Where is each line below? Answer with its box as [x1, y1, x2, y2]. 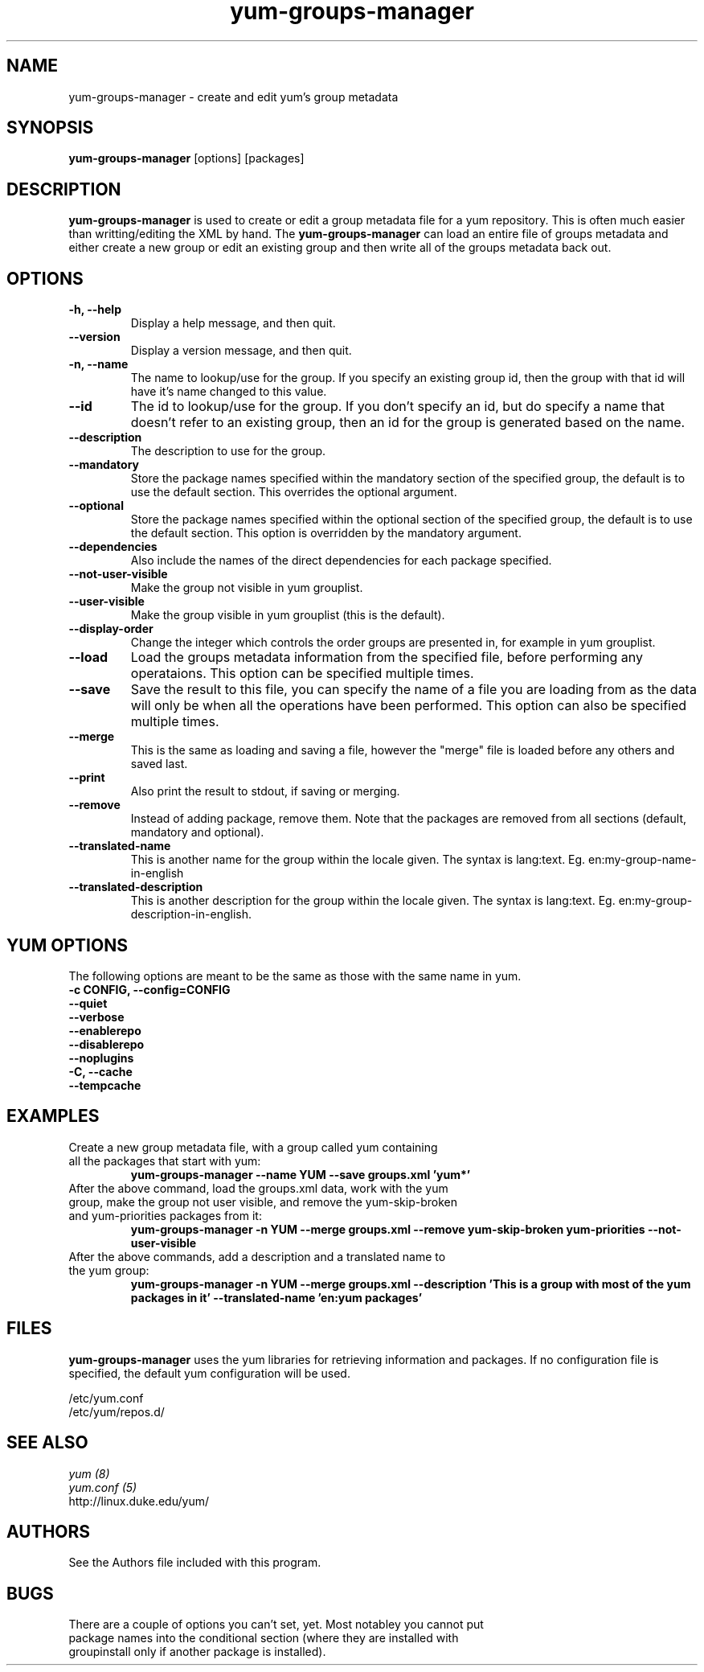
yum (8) [68, 1466, 110, 1481]
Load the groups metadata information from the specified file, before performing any [130, 649, 644, 666]
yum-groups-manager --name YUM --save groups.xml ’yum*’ [130, 1167, 471, 1181]
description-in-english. [130, 907, 252, 922]
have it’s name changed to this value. [130, 384, 327, 399]
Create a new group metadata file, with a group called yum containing [68, 1140, 438, 1154]
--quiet [68, 996, 108, 1010]
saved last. [130, 757, 188, 771]
